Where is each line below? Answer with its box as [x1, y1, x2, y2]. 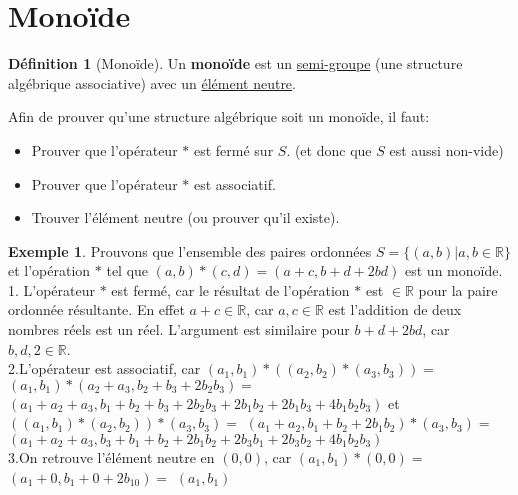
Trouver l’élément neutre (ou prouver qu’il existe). [31, 207, 340, 228]
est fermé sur [193, 139, 274, 160]
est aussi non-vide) [389, 139, 504, 160]
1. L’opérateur [8, 279, 96, 300]
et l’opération [8, 260, 91, 281]
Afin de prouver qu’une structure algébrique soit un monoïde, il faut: [8, 106, 430, 127]
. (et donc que [286, 139, 372, 160]
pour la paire [418, 279, 498, 300]
